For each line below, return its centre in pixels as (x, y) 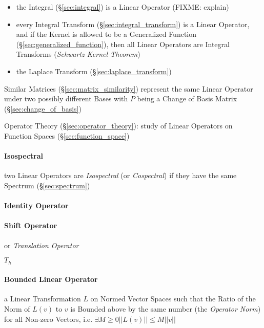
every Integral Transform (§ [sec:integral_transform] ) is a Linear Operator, (133, 24)
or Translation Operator (42, 245)
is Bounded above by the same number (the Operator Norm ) (166, 308)
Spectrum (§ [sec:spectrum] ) (47, 185)
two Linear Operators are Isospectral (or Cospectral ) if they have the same (120, 175)
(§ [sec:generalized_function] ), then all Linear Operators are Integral (123, 44)
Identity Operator (36, 205)
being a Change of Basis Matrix (187, 99)
